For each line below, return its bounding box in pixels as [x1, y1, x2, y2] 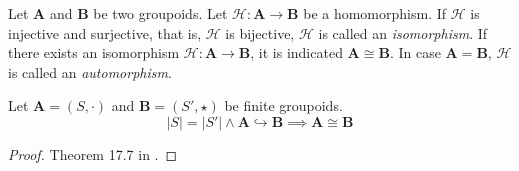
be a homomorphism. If [303, 3, 447, 23]
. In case [389, 42, 441, 63]
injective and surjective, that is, [8, 22, 202, 43]
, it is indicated [250, 42, 343, 63]
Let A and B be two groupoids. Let [8, 3, 228, 23]
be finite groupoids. [224, 95, 343, 116]
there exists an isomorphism [8, 42, 180, 63]
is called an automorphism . [8, 61, 172, 82]
